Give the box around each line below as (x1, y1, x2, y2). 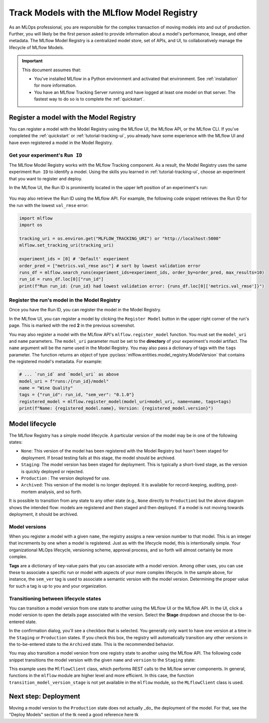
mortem (21, 489, 37, 495)
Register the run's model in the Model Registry (9, 297, 121, 304)
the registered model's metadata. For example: (9, 359, 103, 365)
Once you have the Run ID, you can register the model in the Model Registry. (9, 307, 162, 313)
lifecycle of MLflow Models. (9, 44, 64, 50)
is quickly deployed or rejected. (21, 468, 84, 474)
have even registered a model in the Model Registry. (9, 140, 113, 145)
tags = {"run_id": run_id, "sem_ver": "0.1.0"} (19, 392, 134, 398)
